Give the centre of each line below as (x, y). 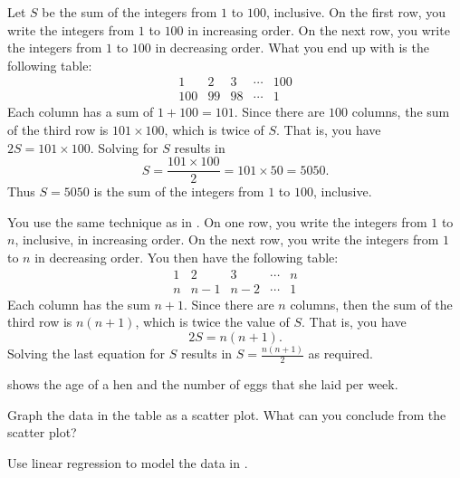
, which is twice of (214, 130)
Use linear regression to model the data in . (128, 462)
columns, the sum (401, 112)
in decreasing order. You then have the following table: (187, 258)
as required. (340, 354)
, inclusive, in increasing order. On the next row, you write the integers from (227, 239)
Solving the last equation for (86, 354)
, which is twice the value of (212, 322)
